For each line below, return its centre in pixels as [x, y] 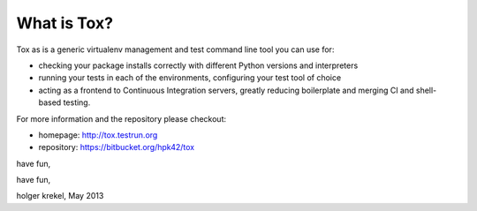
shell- [426, 90]
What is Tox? [65, 23]
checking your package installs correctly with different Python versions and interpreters [198, 65]
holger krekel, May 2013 [60, 196]
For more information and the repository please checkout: [121, 118]
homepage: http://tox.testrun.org [98, 135]
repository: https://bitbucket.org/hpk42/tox [116, 147]
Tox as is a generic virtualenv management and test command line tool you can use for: [175, 49]
